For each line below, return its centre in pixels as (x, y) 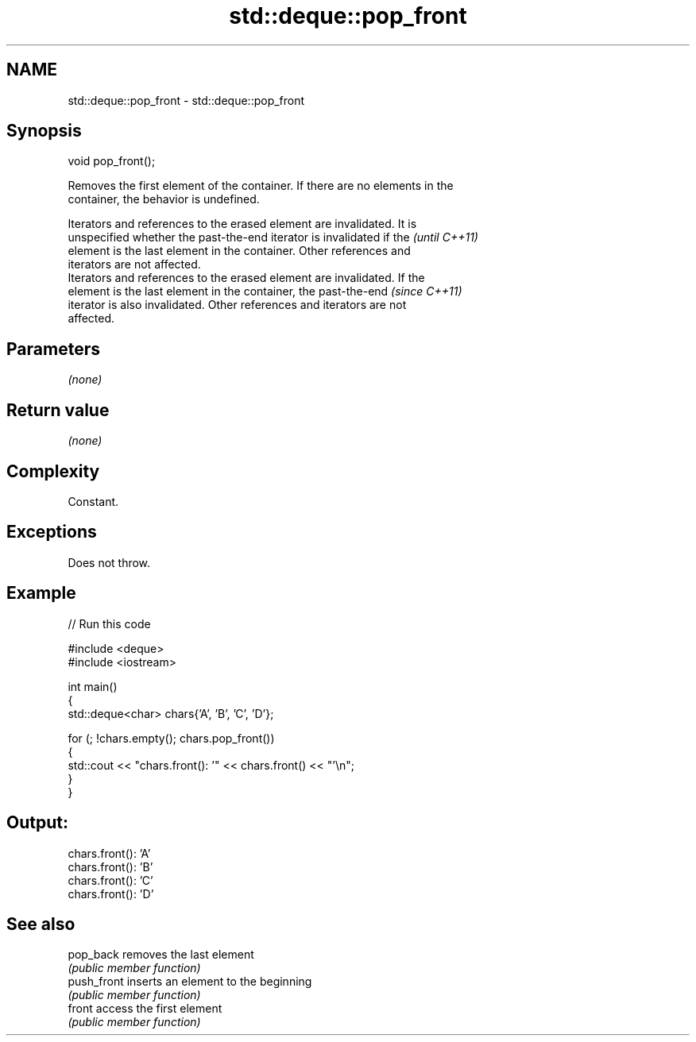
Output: (37, 823)
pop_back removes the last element (161, 955)
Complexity (53, 471)
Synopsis (44, 131)
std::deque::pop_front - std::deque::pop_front (186, 100)
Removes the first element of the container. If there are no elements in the (261, 186)
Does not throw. (109, 562)
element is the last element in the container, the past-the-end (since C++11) (265, 291)
